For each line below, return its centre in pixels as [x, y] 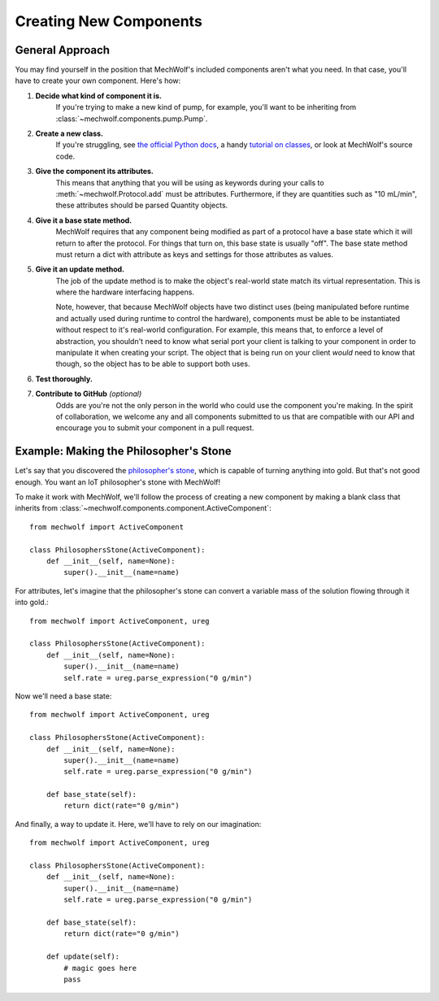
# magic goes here [100, 968]
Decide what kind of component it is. [99, 96]
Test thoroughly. [64, 379]
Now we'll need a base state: [63, 696]
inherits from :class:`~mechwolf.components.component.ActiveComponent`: [143, 508]
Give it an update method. [80, 269]
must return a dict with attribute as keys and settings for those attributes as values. [194, 254]
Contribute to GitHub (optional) [89, 394]
